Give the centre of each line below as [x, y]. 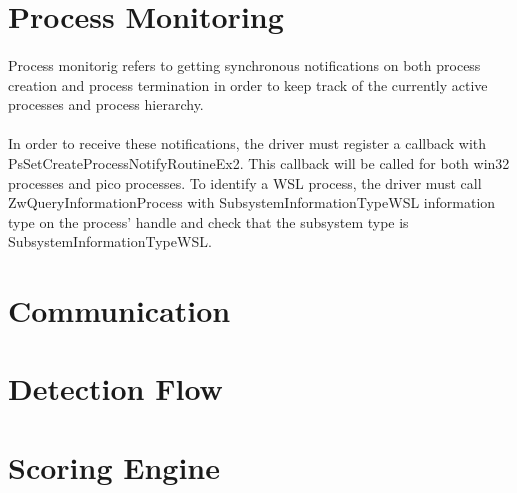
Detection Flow [115, 388]
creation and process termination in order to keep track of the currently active [248, 84]
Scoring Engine [114, 466]
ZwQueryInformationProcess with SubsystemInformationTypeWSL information [252, 202]
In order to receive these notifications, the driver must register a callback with [247, 143]
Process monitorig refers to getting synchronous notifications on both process [244, 64]
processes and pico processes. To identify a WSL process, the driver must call [245, 182]
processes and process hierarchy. [106, 104]
